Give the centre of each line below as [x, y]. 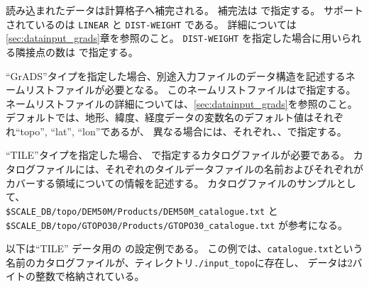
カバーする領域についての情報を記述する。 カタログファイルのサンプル [171, 182]
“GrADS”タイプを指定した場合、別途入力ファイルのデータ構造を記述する [176, 75]
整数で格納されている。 [90, 276]
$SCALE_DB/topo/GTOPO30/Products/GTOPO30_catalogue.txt [141, 226]
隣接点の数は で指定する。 [77, 51]
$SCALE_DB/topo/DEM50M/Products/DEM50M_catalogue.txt [136, 212]
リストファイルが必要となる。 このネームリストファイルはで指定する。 [191, 90]
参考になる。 [318, 224]
